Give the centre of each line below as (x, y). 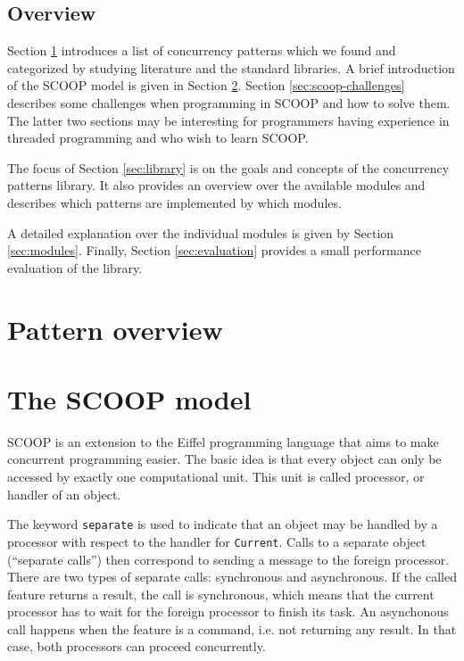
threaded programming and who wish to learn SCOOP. (158, 138)
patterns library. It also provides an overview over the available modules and (216, 185)
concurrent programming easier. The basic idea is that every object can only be (224, 459)
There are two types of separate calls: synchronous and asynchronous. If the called (232, 577)
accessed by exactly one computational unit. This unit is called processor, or (216, 477)
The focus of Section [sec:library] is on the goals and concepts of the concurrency (228, 167)
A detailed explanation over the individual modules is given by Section (201, 232)
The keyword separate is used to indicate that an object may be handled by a (223, 524)
